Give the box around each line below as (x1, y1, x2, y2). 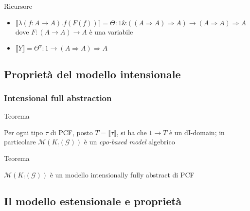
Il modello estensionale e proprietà (4, 193, 182, 208)
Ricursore (4, 1, 32, 11)
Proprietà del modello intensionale (4, 66, 181, 81)
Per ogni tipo (4, 127, 43, 137)
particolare (4, 137, 36, 147)
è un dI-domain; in (169, 127, 225, 137)
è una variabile (89, 26, 133, 36)
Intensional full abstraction (4, 91, 112, 104)
